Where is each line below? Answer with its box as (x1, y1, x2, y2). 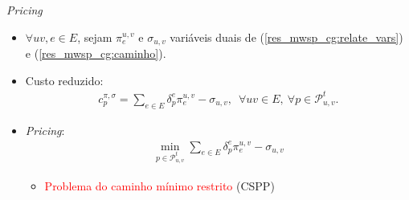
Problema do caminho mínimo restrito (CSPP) (44, 177, 275, 194)
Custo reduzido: (25, 71, 104, 88)
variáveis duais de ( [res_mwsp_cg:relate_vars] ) (170, 28, 403, 45)
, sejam (77, 28, 112, 45)
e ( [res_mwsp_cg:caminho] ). (25, 45, 166, 62)
